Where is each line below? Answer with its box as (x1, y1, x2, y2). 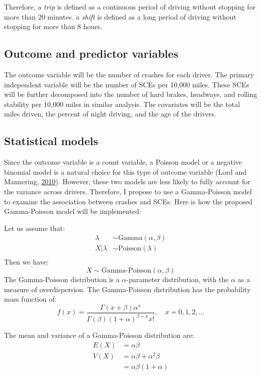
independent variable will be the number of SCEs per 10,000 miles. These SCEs (4, 79, 249, 89)
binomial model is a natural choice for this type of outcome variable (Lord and (4, 166, 246, 177)
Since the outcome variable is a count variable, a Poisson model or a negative (4, 157, 242, 167)
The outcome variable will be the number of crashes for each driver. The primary (4, 69, 254, 79)
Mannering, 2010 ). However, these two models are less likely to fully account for (4, 176, 250, 187)
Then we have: (4, 257, 49, 267)
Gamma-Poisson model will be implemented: (4, 206, 141, 216)
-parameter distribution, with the (126, 274, 229, 284)
